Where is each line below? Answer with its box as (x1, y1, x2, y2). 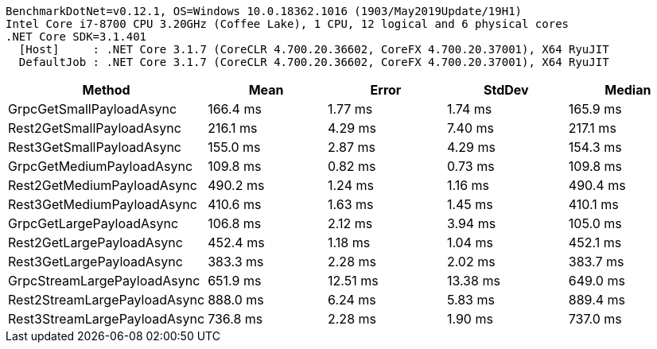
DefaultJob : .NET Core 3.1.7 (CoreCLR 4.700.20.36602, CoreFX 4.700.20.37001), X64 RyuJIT (18, 56, 609, 68)
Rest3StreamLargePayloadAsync (8, 311, 205, 327)
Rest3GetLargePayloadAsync (8, 254, 183, 270)
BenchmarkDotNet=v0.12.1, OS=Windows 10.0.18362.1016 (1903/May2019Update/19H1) (6, 5, 523, 17)
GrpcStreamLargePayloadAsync (8, 273, 200, 289)
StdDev (484, 82, 529, 98)
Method (82, 82, 130, 98)
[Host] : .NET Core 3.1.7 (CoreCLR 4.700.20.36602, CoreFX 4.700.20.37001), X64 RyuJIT (18, 43, 609, 56)
